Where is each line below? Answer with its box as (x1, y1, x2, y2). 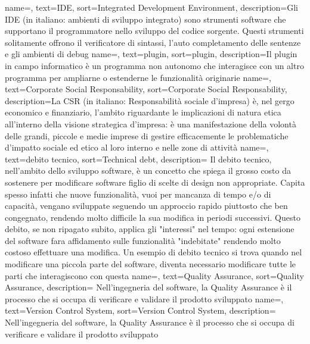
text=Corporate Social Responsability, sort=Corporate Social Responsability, (5, 83, 287, 95)
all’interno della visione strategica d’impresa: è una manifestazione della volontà (5, 117, 296, 130)
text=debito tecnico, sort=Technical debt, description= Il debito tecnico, (5, 152, 272, 165)
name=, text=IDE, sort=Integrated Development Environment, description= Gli (5, 1, 299, 13)
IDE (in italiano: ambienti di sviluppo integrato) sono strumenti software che (5, 12, 286, 25)
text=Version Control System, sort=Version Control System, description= (5, 304, 276, 317)
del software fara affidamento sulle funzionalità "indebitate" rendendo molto (5, 234, 281, 246)
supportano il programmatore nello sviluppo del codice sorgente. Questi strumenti (5, 24, 304, 37)
